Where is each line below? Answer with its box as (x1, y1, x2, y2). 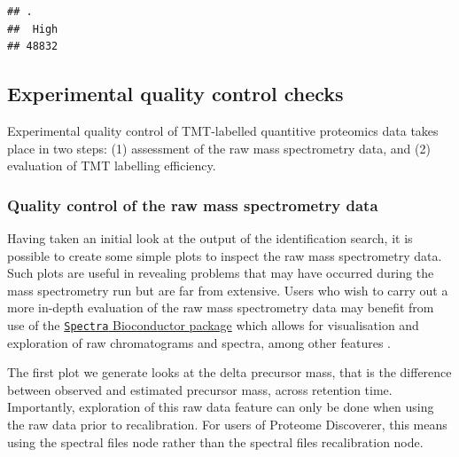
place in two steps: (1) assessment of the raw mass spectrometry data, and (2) (7, 138, 431, 157)
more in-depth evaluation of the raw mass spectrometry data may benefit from (7, 298, 434, 317)
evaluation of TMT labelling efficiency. (7, 156, 216, 175)
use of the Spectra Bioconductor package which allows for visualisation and (7, 315, 419, 334)
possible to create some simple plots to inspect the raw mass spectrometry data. (7, 246, 442, 264)
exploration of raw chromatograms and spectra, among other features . (7, 333, 391, 351)
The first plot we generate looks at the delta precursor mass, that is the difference (7, 363, 452, 382)
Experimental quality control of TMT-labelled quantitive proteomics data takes (7, 121, 439, 139)
